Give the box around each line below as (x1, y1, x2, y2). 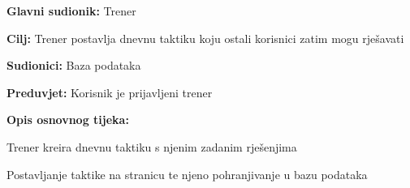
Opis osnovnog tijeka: (6, 111, 129, 128)
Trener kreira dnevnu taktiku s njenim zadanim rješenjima (6, 138, 297, 155)
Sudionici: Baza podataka (6, 57, 141, 74)
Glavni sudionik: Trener (6, 2, 136, 19)
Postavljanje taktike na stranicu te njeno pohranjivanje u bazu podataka (6, 165, 368, 182)
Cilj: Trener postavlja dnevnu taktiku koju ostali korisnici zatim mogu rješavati (6, 29, 404, 46)
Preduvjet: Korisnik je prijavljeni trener (6, 83, 213, 100)
